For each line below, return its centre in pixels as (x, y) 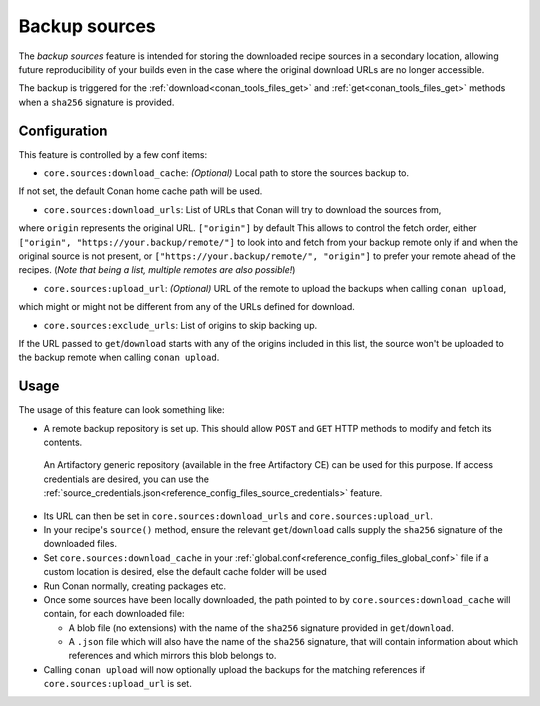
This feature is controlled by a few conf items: (113, 154)
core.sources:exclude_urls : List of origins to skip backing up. (180, 325)
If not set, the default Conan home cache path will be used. (140, 191)
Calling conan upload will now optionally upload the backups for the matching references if (234, 669)
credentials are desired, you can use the (126, 479)
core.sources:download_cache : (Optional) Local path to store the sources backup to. (226, 173)
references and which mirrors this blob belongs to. (172, 656)
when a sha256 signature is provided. (96, 102)
